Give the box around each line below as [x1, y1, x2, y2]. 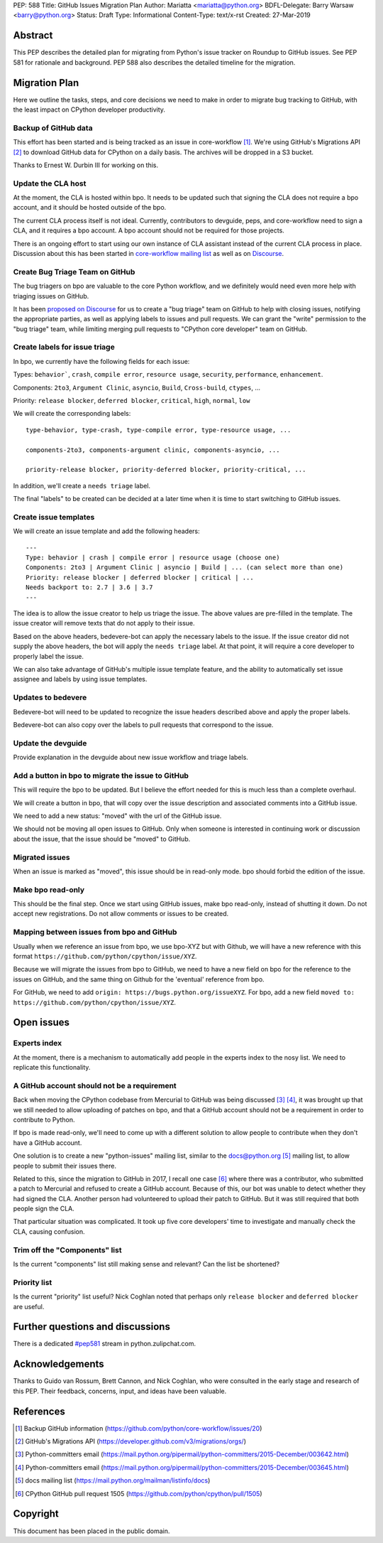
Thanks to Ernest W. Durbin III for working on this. [13, 161, 159, 169]
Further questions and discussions [13, 1321, 170, 1333]
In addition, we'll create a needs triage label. [13, 481, 151, 490]
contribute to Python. [13, 1115, 75, 1124]
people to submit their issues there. [13, 1161, 117, 1170]
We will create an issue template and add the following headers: [13, 527, 200, 536]
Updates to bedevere [13, 693, 87, 703]
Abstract [13, 29, 53, 42]
